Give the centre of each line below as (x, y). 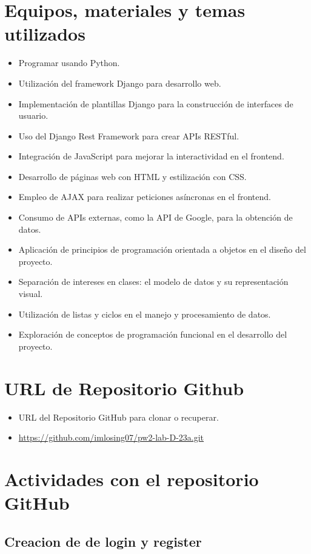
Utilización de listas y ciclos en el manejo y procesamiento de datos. (145, 314)
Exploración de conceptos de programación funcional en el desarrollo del (153, 334)
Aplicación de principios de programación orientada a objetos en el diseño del (162, 249)
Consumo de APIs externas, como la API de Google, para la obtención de (155, 217)
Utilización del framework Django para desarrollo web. (120, 83)
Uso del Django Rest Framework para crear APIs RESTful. (129, 135)
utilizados (45, 34)
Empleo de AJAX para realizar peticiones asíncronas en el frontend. (145, 197)
